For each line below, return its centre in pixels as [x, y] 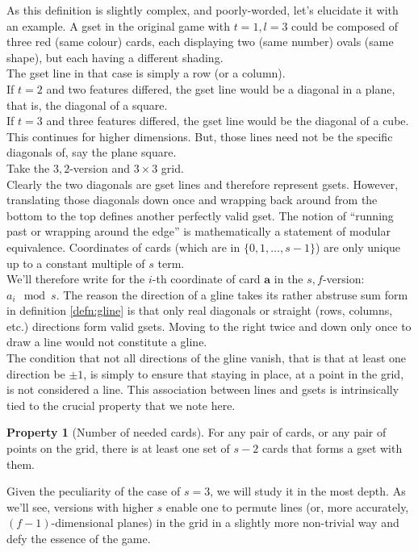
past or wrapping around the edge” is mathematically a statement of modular [199, 231]
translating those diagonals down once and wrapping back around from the [192, 200]
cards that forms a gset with [332, 448]
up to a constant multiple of [76, 263]
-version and [100, 167]
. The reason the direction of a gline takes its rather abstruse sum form [232, 294]
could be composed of [345, 25]
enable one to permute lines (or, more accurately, [287, 506]
